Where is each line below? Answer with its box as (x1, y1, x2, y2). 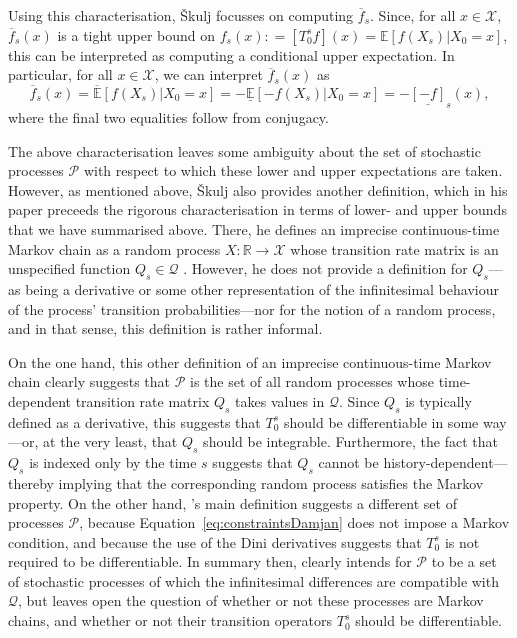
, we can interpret (154, 64, 263, 85)
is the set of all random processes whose (190, 371, 434, 392)
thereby (8, 472, 54, 493)
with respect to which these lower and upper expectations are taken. (83, 160, 503, 181)
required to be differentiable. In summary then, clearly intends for (8, 551, 412, 572)
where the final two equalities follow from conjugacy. (8, 107, 329, 128)
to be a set (431, 551, 497, 572)
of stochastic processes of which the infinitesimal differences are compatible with (8, 570, 499, 591)
